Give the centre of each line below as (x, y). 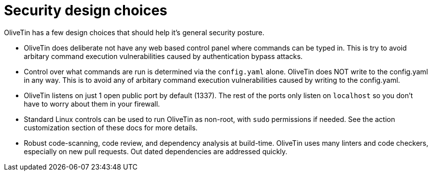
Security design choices (86, 10)
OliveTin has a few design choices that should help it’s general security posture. (134, 32)
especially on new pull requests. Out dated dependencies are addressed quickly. (156, 151)
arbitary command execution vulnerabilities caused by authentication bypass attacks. (163, 56)
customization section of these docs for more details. (111, 127)
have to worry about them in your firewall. (92, 104)
